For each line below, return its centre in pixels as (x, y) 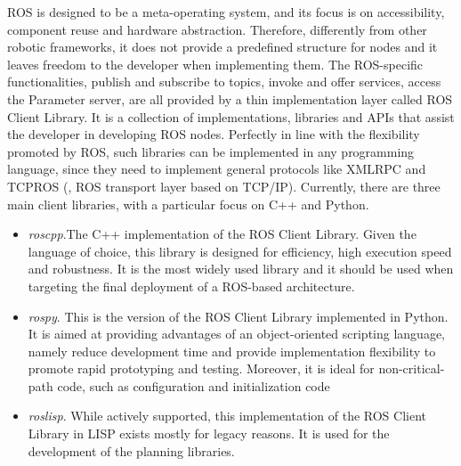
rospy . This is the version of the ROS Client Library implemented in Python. (238, 316)
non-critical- (412, 368)
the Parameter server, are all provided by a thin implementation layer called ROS (230, 98)
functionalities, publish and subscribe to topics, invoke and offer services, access (224, 82)
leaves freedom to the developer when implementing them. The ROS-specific (215, 64)
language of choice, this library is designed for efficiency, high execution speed (240, 251)
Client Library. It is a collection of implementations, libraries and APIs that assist (231, 116)
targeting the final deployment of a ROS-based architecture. (191, 286)
